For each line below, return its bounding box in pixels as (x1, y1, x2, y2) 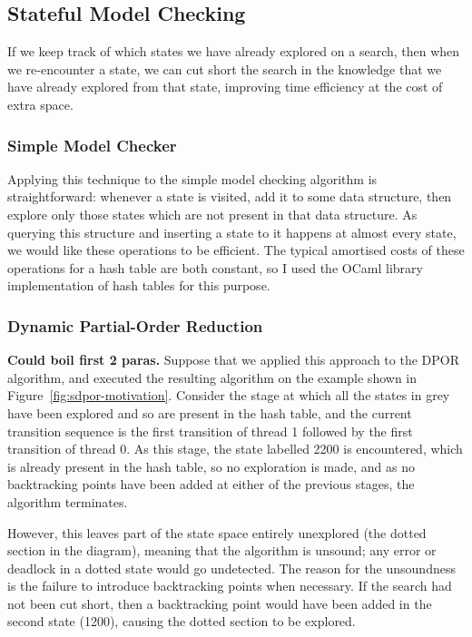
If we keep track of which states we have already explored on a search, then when (7, 42, 460, 61)
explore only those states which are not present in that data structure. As (7, 204, 418, 223)
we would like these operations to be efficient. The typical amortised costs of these (7, 240, 465, 260)
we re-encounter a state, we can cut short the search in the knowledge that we (7, 59, 442, 78)
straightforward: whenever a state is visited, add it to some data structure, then (7, 187, 452, 206)
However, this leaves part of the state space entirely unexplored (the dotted (7, 523, 427, 542)
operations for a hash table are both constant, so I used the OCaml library (7, 258, 423, 277)
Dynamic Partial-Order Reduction (7, 314, 263, 337)
